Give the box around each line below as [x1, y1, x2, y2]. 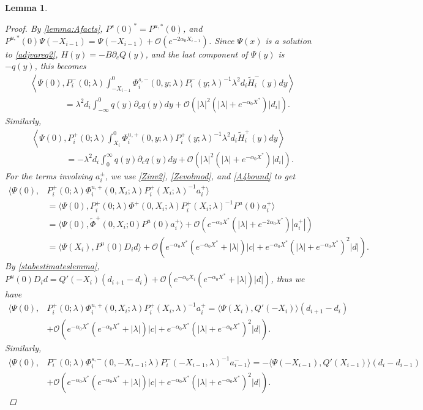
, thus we [271, 272, 305, 285]
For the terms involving [5, 169, 92, 182]
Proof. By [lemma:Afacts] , [5, 22, 103, 35]
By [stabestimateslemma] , [5, 259, 100, 272]
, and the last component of [145, 47, 248, 60]
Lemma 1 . [5, 1, 48, 13]
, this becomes [34, 59, 86, 72]
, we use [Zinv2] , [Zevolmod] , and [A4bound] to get [105, 169, 296, 182]
